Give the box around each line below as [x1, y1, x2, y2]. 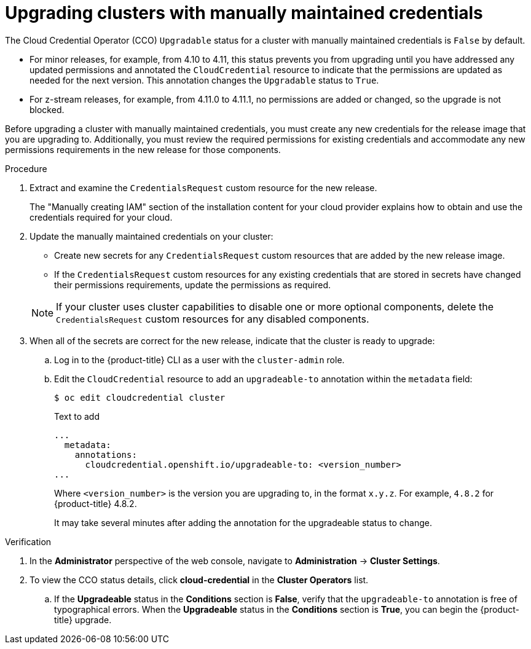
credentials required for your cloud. [29, 211, 173, 222]
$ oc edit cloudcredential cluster [54, 392, 226, 403]
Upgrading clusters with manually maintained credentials [5, 2, 483, 23]
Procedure [5, 163, 47, 174]
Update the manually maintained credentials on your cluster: [29, 230, 273, 242]
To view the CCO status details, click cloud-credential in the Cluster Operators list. [29, 574, 369, 585]
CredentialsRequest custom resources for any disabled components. [56, 312, 369, 325]
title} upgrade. [54, 614, 112, 625]
